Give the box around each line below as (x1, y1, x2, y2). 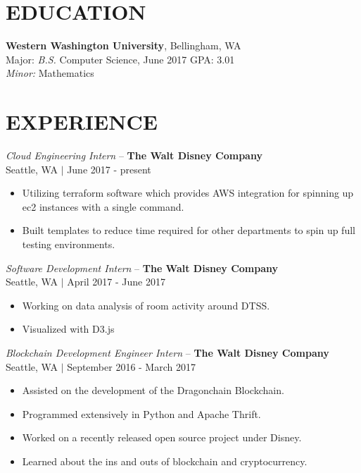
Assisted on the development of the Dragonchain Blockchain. (22, 383, 284, 398)
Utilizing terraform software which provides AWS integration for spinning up (22, 185, 354, 200)
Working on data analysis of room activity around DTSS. (22, 297, 270, 312)
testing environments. (22, 237, 115, 251)
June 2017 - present (67, 161, 151, 176)
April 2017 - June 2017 (67, 274, 165, 289)
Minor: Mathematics (6, 66, 94, 80)
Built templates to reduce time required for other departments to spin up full (22, 223, 355, 238)
